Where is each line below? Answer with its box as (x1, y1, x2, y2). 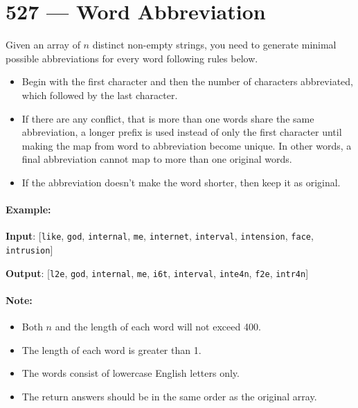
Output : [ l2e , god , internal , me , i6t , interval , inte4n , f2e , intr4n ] (6, 265, 309, 280)
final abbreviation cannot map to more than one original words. (21, 152, 292, 166)
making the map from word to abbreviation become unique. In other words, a (21, 138, 352, 152)
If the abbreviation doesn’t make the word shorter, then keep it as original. (21, 175, 341, 189)
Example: (6, 202, 51, 217)
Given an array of (6, 37, 80, 52)
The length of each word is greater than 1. (21, 342, 202, 357)
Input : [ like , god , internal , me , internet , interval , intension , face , (6, 229, 314, 243)
